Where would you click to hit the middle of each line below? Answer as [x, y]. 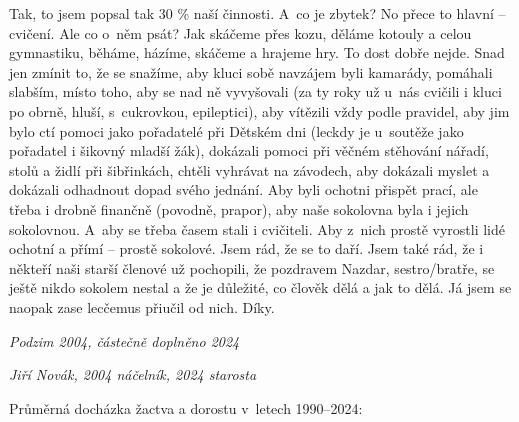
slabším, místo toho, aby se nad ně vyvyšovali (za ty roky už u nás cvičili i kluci [255, 91]
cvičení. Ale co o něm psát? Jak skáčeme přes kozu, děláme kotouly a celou [240, 32]
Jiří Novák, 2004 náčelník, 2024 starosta [133, 374]
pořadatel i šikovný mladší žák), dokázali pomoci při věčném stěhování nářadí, [249, 150]
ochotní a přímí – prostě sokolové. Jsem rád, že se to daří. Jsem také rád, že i [246, 248]
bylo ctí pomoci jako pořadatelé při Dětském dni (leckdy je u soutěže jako [236, 130]
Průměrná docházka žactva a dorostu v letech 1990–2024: [186, 407]
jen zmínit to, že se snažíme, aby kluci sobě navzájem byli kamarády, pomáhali [251, 71]
